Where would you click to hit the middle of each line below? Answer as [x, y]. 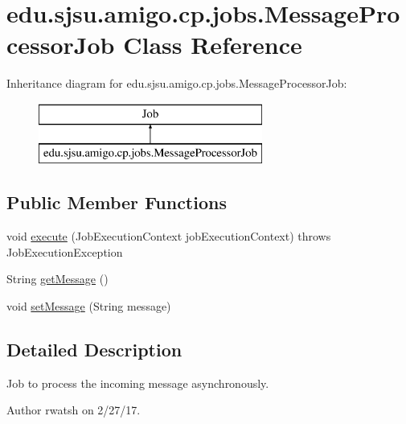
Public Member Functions [117, 202]
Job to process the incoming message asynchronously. [138, 383]
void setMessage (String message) [89, 306]
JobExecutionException [65, 251]
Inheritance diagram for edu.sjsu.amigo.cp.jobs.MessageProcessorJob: [177, 83]
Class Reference [213, 45]
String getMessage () [57, 279]
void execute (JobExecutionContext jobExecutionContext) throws [169, 236]
